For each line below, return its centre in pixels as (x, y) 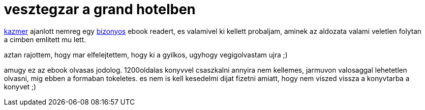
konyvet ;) (20, 86)
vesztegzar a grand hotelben (100, 9)
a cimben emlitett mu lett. (45, 39)
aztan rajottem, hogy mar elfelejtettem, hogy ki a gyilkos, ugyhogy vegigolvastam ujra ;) (146, 55)
